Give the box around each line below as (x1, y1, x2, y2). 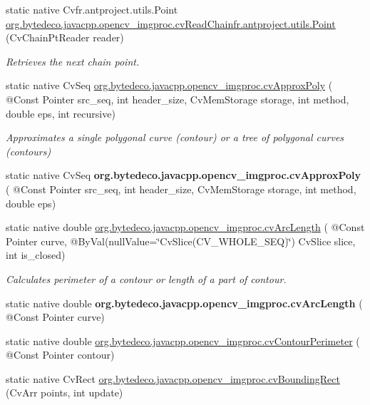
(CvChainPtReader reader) (6, 30, 124, 45)
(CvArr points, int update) (6, 385, 123, 400)
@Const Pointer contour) (6, 347, 115, 362)
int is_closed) (6, 247, 66, 262)
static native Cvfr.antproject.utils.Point (6, 2, 178, 16)
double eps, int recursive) (6, 106, 115, 121)
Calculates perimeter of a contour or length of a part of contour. (6, 271, 287, 286)
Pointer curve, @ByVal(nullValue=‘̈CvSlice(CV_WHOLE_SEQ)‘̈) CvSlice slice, (6, 233, 356, 248)
